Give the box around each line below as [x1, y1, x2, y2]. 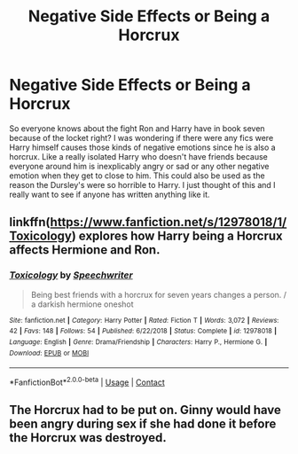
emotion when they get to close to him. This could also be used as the [9, 170, 265, 181]
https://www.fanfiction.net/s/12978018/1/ [50, 215, 287, 230]
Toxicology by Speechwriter [9, 269, 133, 281]
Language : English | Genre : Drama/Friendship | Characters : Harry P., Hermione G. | [9, 337, 268, 347]
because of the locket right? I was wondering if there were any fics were [9, 132, 274, 143]
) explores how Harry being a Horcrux [71, 229, 283, 244]
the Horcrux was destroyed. [9, 430, 167, 445]
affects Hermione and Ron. [9, 242, 161, 258]
